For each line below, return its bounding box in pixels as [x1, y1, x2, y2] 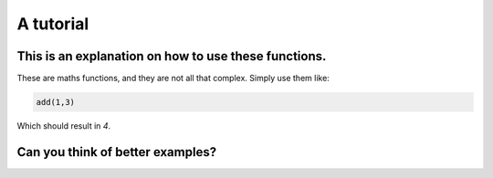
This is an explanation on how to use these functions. [16, 48, 327, 64]
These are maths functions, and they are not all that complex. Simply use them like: [16, 73, 330, 84]
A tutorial [16, 14, 89, 34]
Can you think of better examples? [16, 144, 217, 160]
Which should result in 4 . [16, 120, 111, 131]
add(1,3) [36, 97, 76, 108]
